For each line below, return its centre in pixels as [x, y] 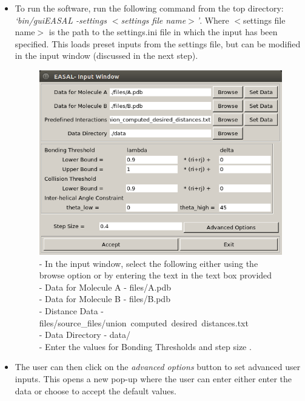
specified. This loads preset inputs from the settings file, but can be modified [158, 43]
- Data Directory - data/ [85, 335]
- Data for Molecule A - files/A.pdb [105, 287]
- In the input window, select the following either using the [149, 263]
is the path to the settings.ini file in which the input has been [163, 32]
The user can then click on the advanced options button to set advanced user [158, 367]
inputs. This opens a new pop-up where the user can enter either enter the [153, 379]
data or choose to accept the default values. [96, 390]
